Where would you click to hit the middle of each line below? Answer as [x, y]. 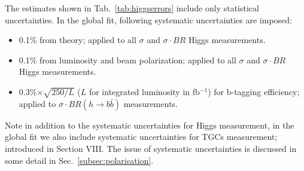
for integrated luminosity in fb [144, 91]
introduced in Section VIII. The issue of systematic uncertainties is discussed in [151, 148]
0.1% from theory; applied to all [77, 40]
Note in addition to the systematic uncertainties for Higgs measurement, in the [150, 125]
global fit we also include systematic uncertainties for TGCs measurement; [141, 137]
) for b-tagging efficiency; [254, 91]
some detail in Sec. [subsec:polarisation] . [79, 160]
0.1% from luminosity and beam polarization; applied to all [127, 59]
